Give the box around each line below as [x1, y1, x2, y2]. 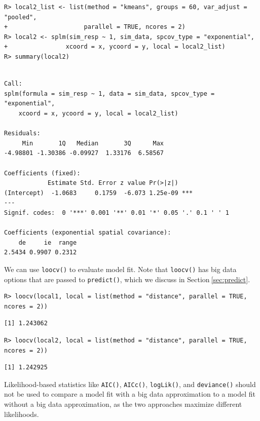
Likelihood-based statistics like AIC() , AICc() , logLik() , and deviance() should [4, 378, 256, 389]
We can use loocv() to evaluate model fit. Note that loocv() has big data [4, 263, 237, 274]
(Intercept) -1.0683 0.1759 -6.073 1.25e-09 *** [4, 189, 193, 197]
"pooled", [4, 13, 37, 21]
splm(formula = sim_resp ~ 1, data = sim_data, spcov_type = [4, 90, 215, 97]
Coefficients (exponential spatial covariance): [4, 229, 171, 237]
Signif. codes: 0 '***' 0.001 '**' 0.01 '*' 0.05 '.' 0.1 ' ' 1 [4, 209, 229, 216]
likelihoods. [4, 408, 39, 419]
